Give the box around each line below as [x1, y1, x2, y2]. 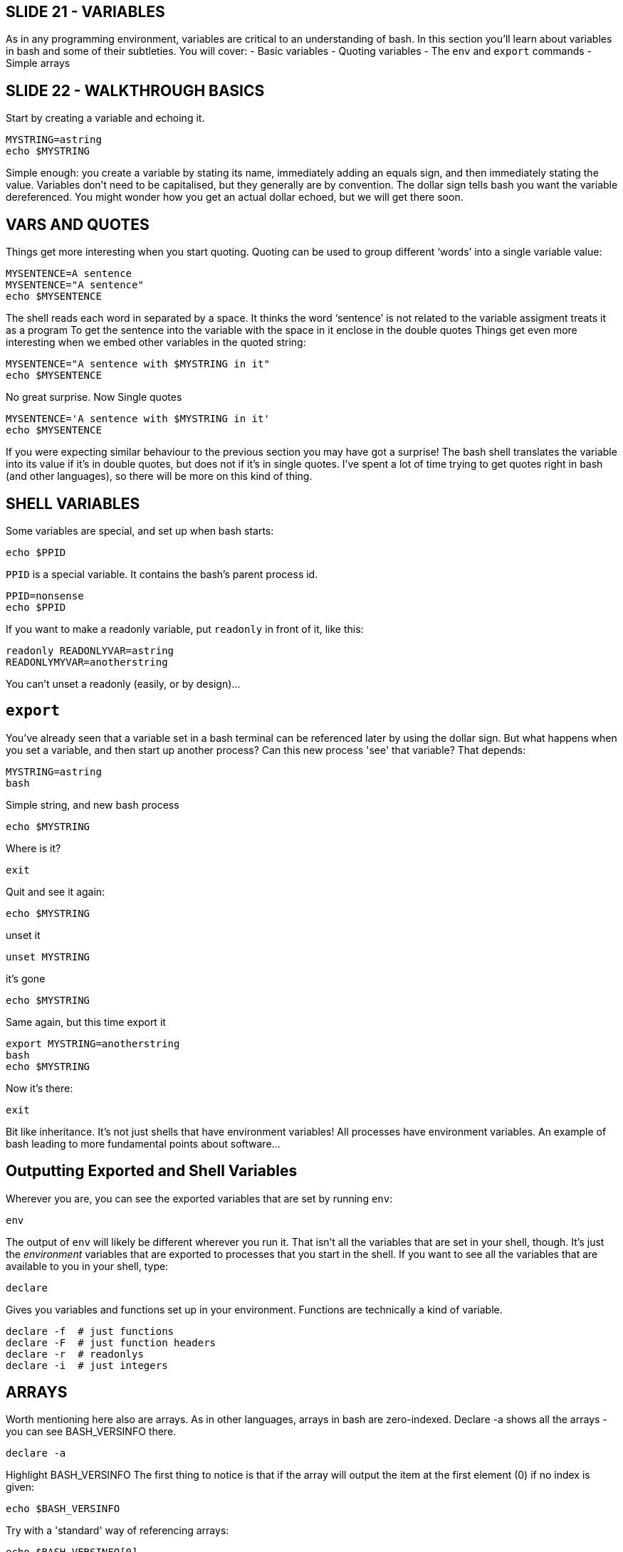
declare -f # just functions [6, 1325, 174, 1337]
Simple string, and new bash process [6, 798, 179, 811]
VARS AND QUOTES [6, 215, 150, 234]
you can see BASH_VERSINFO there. [6, 1425, 177, 1438]
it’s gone [6, 972, 46, 985]
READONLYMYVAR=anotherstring [6, 656, 168, 668]
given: [6, 1481, 35, 1494]
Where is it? [6, 841, 61, 854]
